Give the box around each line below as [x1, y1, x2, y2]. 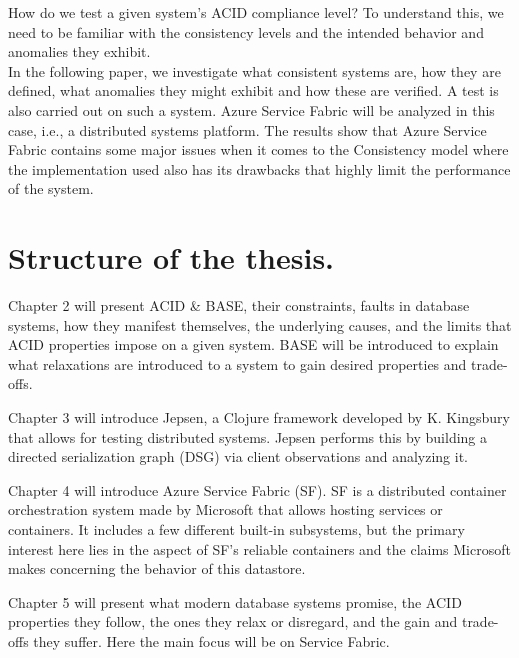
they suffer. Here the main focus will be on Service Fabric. [33, 630, 390, 651]
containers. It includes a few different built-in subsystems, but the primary [8, 519, 465, 539]
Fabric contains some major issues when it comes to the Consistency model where [8, 139, 509, 160]
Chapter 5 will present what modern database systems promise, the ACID [8, 591, 462, 612]
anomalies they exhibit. [8, 41, 151, 62]
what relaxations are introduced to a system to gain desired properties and [8, 353, 467, 374]
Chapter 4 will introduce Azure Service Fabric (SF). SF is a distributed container [8, 479, 507, 500]
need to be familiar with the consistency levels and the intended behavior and [8, 21, 484, 42]
